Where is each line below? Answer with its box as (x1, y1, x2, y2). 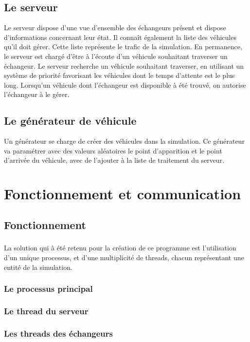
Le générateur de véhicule (4, 113, 137, 128)
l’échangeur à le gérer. (4, 89, 70, 99)
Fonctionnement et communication (4, 184, 241, 204)
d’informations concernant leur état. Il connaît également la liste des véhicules (4, 32, 236, 42)
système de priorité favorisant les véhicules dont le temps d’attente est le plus (4, 70, 235, 80)
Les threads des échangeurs (4, 327, 113, 339)
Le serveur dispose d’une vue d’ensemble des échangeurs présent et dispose (4, 22, 226, 33)
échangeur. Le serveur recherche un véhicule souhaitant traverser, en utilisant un (4, 60, 244, 71)
